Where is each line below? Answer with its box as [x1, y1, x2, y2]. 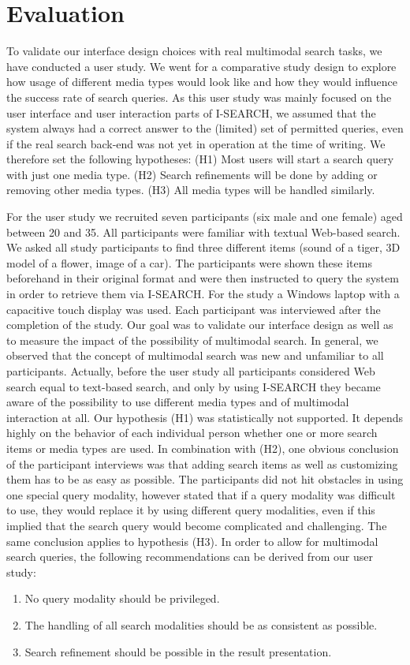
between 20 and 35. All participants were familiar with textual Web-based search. [6, 223, 401, 240]
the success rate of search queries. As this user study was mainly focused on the [6, 88, 392, 105]
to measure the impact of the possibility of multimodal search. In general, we [6, 331, 378, 348]
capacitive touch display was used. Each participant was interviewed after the [6, 301, 381, 317]
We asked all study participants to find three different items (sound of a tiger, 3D [6, 239, 401, 256]
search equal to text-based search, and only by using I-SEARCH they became [6, 378, 381, 394]
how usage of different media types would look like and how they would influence [6, 73, 398, 90]
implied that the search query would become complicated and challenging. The [6, 517, 387, 533]
